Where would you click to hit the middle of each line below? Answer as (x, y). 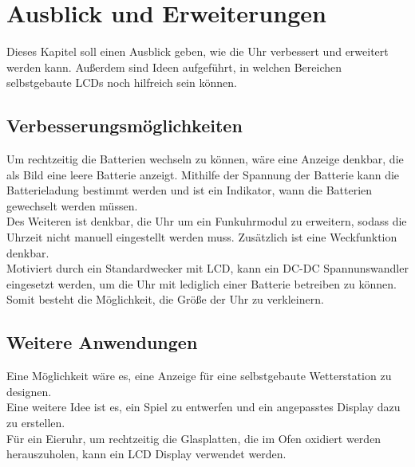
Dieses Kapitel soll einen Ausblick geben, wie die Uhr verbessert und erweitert (198, 51)
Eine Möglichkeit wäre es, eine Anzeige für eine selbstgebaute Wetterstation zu (199, 376)
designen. (29, 391)
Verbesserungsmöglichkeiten (125, 126)
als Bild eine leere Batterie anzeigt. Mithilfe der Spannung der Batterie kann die (203, 174)
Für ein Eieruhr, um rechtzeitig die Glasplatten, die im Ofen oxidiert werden (194, 438)
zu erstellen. (36, 423)
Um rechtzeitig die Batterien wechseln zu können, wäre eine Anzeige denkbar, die (205, 159)
